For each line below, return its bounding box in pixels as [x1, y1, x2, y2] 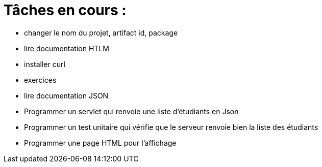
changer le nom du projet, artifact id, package [24, 28, 178, 37]
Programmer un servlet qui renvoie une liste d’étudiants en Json [24, 107, 239, 116]
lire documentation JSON [24, 91, 109, 100]
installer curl [24, 59, 65, 69]
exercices [24, 75, 57, 84]
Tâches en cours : [4, 2, 127, 19]
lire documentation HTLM [24, 44, 109, 53]
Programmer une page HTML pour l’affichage [24, 138, 177, 147]
